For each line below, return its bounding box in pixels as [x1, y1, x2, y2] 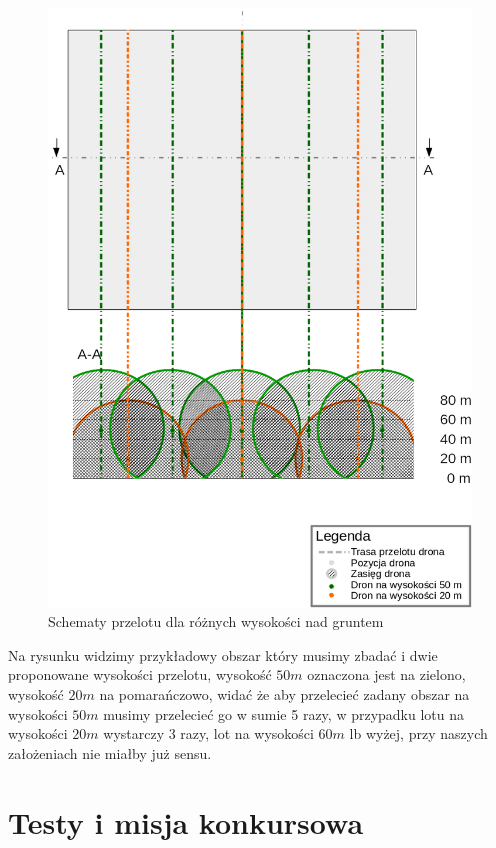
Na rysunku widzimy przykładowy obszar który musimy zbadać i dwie [8, 644, 438, 665]
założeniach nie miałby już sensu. [8, 742, 212, 763]
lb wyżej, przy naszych [349, 723, 488, 744]
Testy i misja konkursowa [8, 801, 364, 842]
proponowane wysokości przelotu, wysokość [8, 664, 272, 685]
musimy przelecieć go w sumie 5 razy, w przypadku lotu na [103, 703, 465, 724]
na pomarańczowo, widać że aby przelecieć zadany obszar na [99, 684, 470, 705]
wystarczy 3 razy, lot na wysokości [103, 723, 314, 744]
